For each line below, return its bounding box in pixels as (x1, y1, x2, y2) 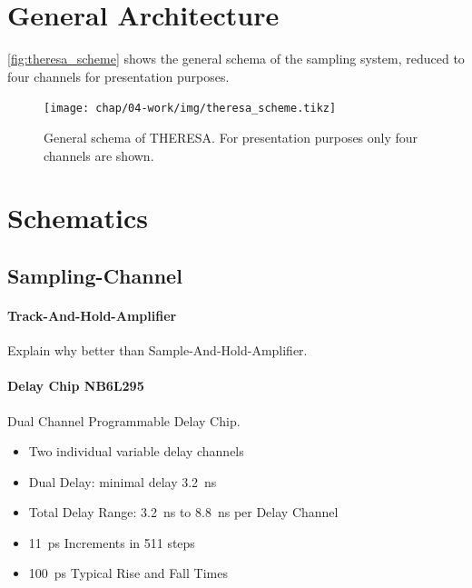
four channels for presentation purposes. (7, 66, 230, 85)
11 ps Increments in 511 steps (28, 533, 195, 552)
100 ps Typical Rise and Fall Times (28, 563, 228, 583)
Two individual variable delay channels (28, 442, 244, 461)
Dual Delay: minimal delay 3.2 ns (28, 472, 217, 491)
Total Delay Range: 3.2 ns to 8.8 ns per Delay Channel (28, 503, 339, 522)
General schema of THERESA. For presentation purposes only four (44, 127, 418, 146)
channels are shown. (44, 145, 154, 164)
